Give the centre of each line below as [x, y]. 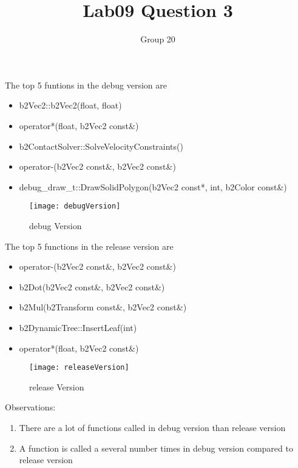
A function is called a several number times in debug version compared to [156, 448]
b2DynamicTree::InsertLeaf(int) [78, 327]
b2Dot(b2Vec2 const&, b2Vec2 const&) [92, 286]
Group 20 [158, 39]
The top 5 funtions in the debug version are [86, 85]
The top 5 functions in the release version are [89, 246]
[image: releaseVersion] [79, 368]
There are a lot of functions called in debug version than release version [152, 427]
